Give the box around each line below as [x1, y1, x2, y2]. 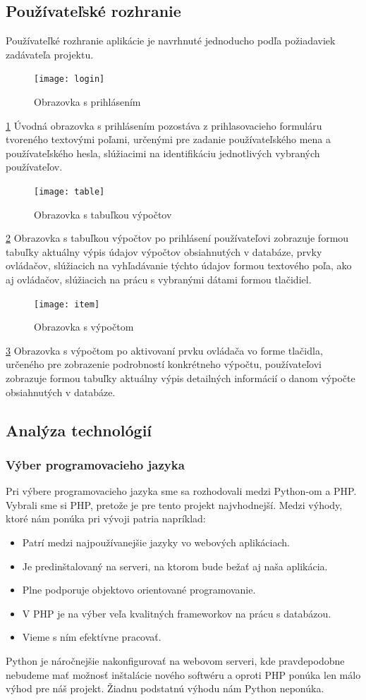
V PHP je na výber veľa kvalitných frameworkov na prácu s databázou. [22, 606, 331, 620]
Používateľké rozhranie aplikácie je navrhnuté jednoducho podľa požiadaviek [6, 33, 336, 48]
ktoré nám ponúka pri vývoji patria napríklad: [6, 511, 206, 526]
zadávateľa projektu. [6, 47, 94, 61]
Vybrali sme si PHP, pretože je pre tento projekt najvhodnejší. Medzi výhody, [6, 497, 343, 512]
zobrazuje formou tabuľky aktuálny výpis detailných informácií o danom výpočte [6, 371, 355, 386]
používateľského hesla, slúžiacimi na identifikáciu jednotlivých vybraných [6, 145, 320, 160]
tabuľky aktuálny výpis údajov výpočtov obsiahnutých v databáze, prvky [6, 244, 322, 259]
